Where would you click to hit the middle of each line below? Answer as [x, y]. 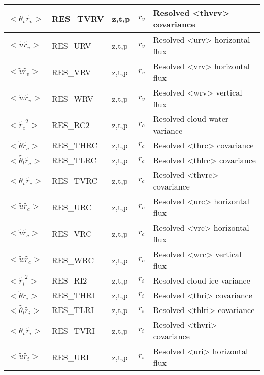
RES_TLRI [73, 310]
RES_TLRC [74, 160]
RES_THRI [73, 295]
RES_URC [72, 207]
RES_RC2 [71, 124]
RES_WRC [73, 260]
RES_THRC [75, 145]
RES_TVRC [75, 180]
